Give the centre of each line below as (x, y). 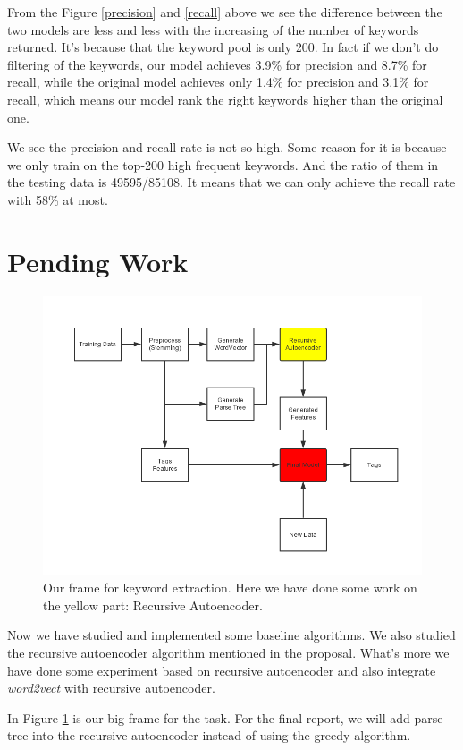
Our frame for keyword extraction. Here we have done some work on (230, 588)
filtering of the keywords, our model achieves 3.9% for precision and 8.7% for (217, 64)
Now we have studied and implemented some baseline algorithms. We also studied (231, 635)
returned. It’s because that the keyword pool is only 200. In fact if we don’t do (223, 47)
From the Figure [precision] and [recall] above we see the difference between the (225, 12)
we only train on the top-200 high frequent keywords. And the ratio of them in (223, 164)
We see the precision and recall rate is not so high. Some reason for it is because (227, 147)
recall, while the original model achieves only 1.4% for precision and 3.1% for (218, 82)
